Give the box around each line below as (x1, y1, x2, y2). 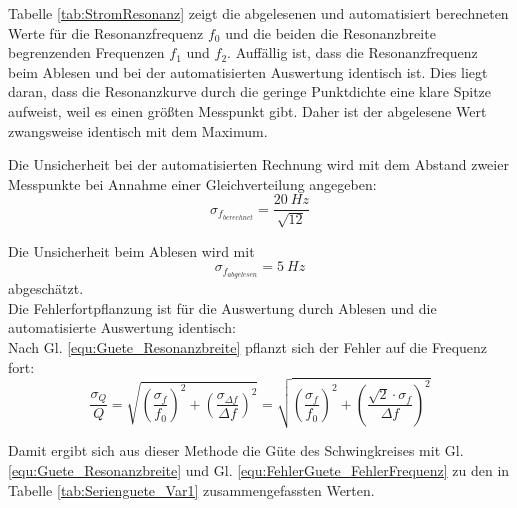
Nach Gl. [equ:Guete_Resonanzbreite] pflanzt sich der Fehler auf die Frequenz (8, 337, 488, 358)
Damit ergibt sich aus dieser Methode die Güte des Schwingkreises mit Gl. (8, 440, 464, 461)
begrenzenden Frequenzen (8, 42, 165, 63)
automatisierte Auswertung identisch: (8, 317, 236, 338)
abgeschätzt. (8, 278, 84, 299)
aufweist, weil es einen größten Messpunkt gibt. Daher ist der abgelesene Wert (8, 100, 487, 121)
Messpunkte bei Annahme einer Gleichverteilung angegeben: (8, 173, 377, 194)
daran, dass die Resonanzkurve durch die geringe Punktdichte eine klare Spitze (8, 81, 492, 102)
